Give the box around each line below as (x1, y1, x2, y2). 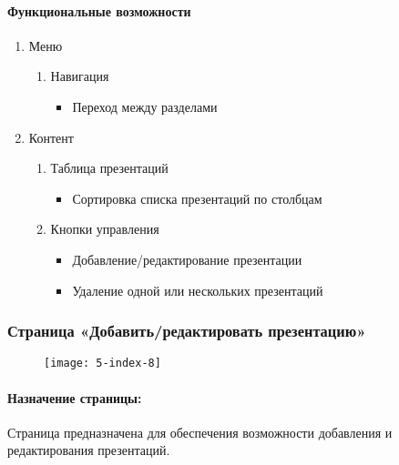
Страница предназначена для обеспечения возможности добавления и (7, 422, 393, 441)
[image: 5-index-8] (44, 357, 161, 370)
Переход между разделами (72, 96, 218, 116)
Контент (28, 127, 74, 147)
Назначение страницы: (7, 388, 142, 407)
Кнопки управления (50, 219, 159, 238)
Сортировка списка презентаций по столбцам (72, 188, 322, 207)
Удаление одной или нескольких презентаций (72, 280, 323, 299)
